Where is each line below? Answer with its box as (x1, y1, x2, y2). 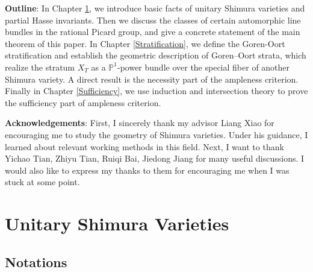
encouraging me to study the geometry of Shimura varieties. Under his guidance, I (5, 128, 308, 141)
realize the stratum (5, 60, 75, 73)
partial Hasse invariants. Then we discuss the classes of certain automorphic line (5, 13, 301, 26)
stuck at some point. (5, 176, 80, 188)
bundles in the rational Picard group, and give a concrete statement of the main (5, 25, 300, 38)
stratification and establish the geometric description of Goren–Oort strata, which (5, 49, 306, 62)
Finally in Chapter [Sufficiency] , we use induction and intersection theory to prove (5, 84, 308, 97)
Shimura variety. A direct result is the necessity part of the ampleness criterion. (5, 72, 299, 85)
